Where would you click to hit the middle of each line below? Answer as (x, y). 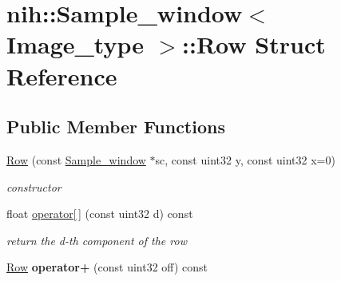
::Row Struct (254, 44)
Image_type (75, 44)
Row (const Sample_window (76, 159)
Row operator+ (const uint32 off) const (107, 267)
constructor (34, 186)
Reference (62, 75)
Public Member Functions (116, 127)
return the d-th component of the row (97, 240)
